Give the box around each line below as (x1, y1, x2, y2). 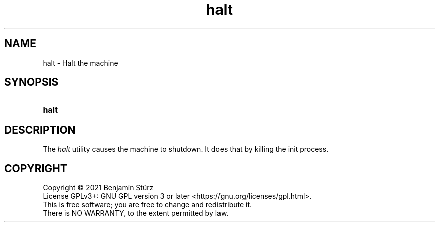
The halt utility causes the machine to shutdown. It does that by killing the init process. (43, 145, 329, 154)
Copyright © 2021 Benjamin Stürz (43, 183, 154, 192)
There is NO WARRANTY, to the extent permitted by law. (43, 209, 229, 218)
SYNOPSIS (4, 76, 59, 89)
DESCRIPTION (4, 123, 76, 136)
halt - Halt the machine (43, 58, 118, 67)
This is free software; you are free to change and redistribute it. (43, 200, 252, 209)
